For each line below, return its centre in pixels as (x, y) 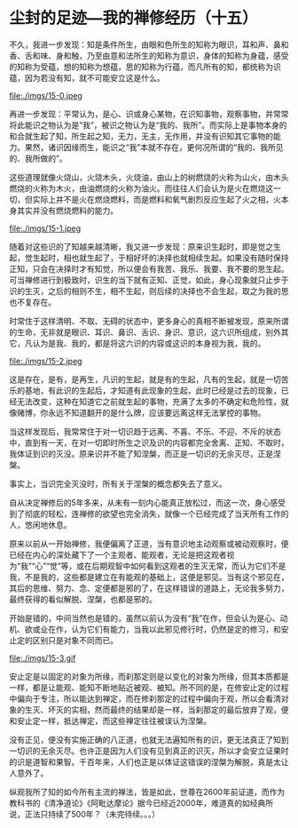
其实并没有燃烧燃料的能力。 (67, 211)
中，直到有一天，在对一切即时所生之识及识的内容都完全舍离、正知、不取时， (149, 442)
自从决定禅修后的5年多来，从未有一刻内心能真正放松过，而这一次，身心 (140, 502)
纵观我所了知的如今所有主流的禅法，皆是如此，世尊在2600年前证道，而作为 (147, 792)
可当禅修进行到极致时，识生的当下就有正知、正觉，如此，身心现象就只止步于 (149, 280)
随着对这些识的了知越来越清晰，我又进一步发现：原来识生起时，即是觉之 (141, 246)
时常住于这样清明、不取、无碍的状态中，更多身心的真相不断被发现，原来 (141, 321)
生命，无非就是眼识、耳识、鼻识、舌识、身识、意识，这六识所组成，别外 (149, 332)
